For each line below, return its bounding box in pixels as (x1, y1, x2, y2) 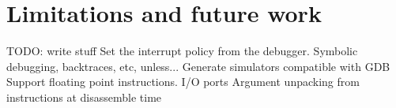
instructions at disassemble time (6, 88, 162, 105)
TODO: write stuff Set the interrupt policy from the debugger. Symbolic (6, 43, 358, 59)
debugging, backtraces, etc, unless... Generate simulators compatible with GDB (6, 58, 390, 74)
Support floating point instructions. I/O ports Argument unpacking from (6, 73, 360, 90)
